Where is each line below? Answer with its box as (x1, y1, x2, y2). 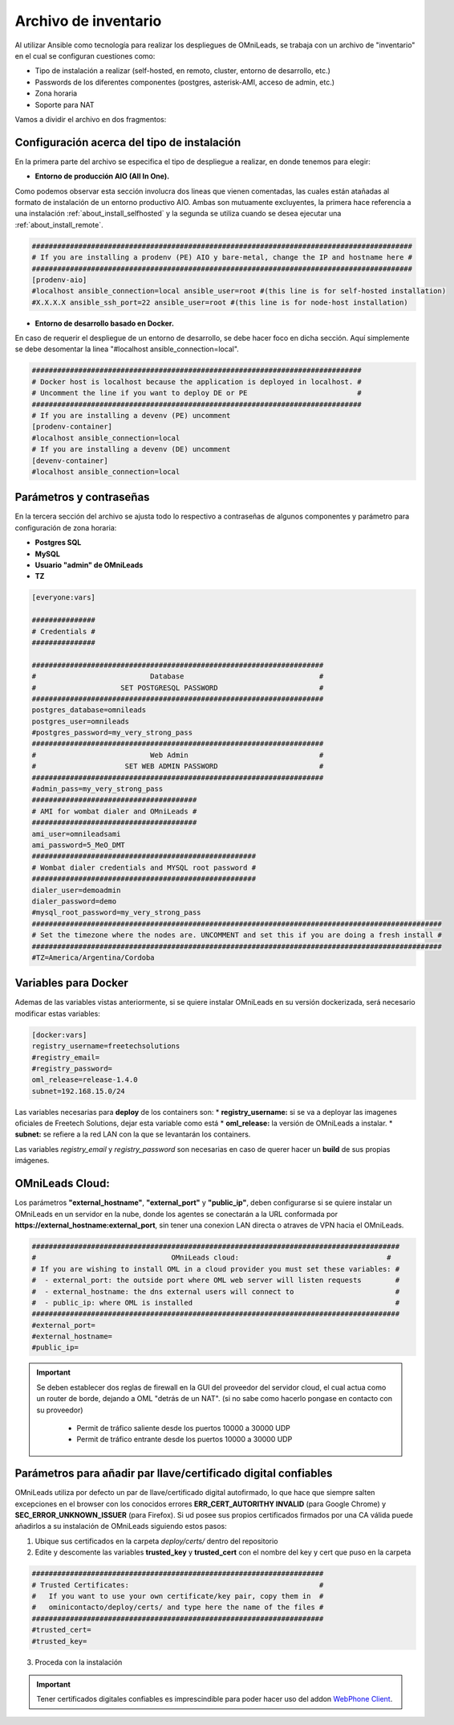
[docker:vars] (31, 1030, 87, 1039)
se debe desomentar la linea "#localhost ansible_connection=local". (14, 344, 240, 354)
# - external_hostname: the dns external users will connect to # (31, 1287, 400, 1296)
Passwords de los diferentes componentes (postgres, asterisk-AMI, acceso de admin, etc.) (34, 77, 335, 87)
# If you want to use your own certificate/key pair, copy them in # (31, 1592, 324, 1601)
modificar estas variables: (14, 1009, 100, 1018)
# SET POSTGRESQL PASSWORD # (31, 683, 324, 692)
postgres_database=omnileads (31, 706, 147, 715)
